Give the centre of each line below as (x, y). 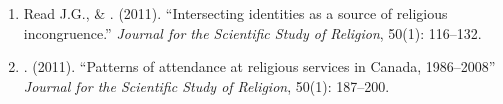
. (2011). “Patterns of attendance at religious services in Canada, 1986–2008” (259, 66)
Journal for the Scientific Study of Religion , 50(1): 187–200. (206, 85)
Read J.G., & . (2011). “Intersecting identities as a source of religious (235, 13)
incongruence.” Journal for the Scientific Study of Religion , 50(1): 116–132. (252, 32)
